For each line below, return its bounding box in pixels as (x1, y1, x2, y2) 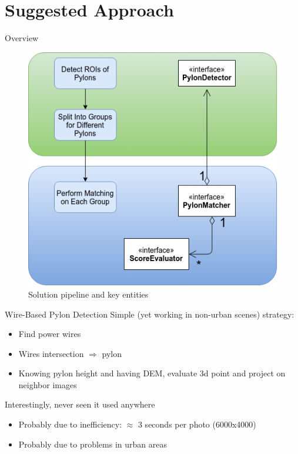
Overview (5, 32, 39, 44)
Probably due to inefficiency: (18, 418, 122, 430)
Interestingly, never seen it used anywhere (5, 398, 155, 410)
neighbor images (18, 378, 77, 390)
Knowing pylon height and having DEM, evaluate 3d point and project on (18, 367, 286, 379)
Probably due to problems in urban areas (18, 438, 167, 450)
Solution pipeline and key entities (28, 288, 149, 300)
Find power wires (18, 328, 81, 340)
